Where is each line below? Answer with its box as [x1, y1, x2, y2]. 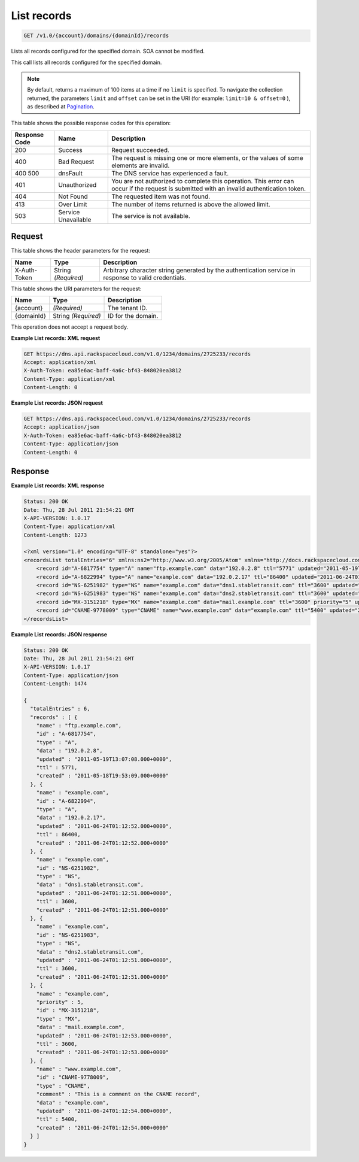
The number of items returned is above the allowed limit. [111, 200, 270, 208]
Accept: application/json [23, 424, 100, 430]
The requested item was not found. [111, 192, 211, 201]
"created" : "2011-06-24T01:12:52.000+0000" [36, 839, 169, 847]
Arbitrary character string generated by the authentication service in [102, 266, 296, 274]
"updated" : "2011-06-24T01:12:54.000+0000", [36, 1108, 172, 1115]
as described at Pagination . [27, 103, 95, 110]
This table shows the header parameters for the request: [11, 247, 151, 254]
